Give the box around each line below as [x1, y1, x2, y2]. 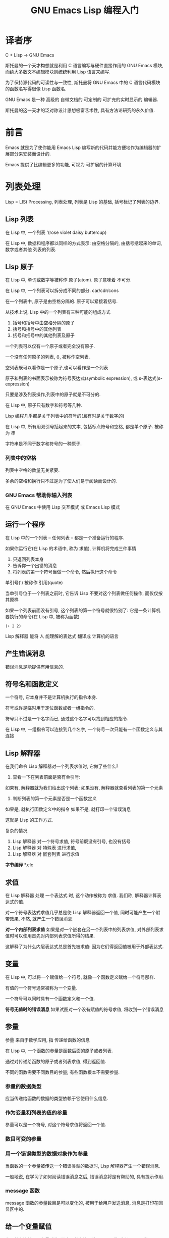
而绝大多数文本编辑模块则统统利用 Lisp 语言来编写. [5, 69, 111, 75]
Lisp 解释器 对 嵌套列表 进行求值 [12, 851, 80, 857]
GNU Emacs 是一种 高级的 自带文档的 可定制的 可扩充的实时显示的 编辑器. [5, 96, 158, 103]
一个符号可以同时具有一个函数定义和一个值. [5, 996, 95, 1002]
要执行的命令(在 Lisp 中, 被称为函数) [5, 613, 80, 619]
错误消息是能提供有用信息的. [5, 664, 65, 670]
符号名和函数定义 [5, 680, 59, 688]
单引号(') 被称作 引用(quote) [5, 579, 63, 585]
